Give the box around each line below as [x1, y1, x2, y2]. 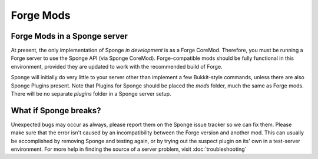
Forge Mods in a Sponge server [11, 31, 128, 41]
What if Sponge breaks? [11, 106, 101, 116]
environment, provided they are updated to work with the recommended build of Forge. [11, 63, 223, 70]
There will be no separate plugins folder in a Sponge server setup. [11, 90, 171, 97]
